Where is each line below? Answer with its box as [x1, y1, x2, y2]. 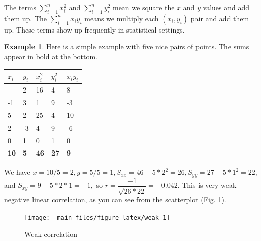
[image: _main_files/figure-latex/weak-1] [24, 214, 170, 221]
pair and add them [190, 13, 249, 23]
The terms [4, 2, 37, 12]
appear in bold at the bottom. [4, 51, 98, 62]
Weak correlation [24, 228, 77, 239]
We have [4, 167, 30, 177]
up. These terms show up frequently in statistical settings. [4, 24, 185, 35]
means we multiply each [84, 13, 159, 23]
